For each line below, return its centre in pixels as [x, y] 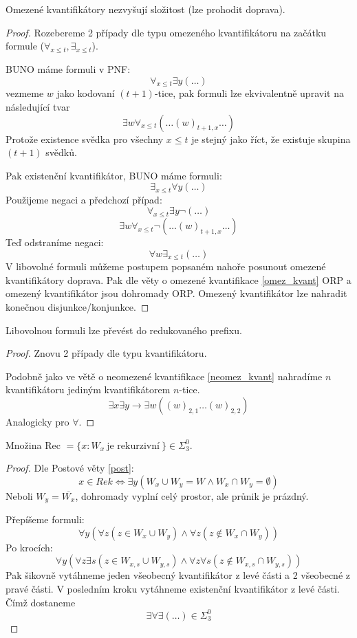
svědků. [61, 152]
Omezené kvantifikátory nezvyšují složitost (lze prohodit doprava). [145, 9]
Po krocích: [29, 547]
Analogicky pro [37, 421]
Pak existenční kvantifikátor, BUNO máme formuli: [114, 175]
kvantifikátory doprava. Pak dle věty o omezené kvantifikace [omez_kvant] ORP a [178, 279]
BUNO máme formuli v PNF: [68, 68]
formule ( [25, 46]
